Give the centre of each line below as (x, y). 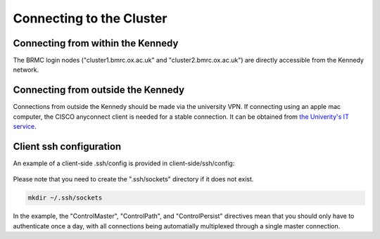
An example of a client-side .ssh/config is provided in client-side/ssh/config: (124, 163)
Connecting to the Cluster (90, 18)
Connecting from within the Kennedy (96, 43)
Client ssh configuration (67, 147)
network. (26, 70)
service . (25, 127)
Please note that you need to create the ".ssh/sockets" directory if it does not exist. (133, 179)
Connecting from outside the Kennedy (99, 90)
